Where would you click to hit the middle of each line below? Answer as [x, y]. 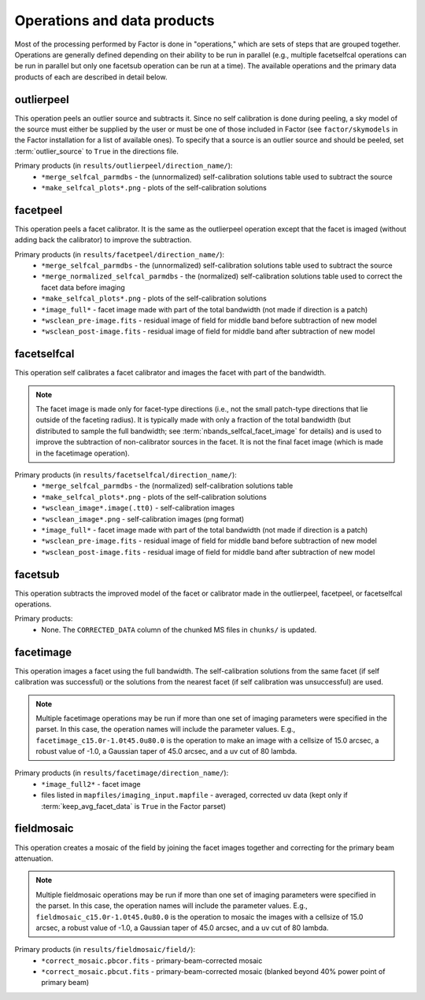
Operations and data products [115, 20]
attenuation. [34, 858]
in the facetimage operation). [83, 453]
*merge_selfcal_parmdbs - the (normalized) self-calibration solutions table [167, 486]
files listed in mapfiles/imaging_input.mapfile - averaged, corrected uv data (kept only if [194, 795]
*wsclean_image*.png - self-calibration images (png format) [143, 518]
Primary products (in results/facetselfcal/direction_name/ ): [126, 475]
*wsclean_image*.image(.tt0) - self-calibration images [138, 508]
